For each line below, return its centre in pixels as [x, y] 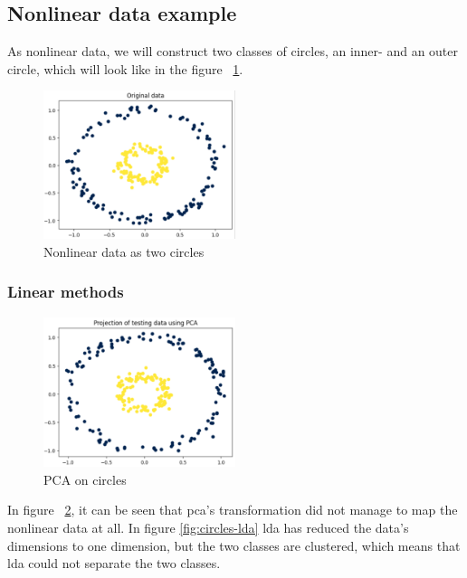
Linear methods [66, 292]
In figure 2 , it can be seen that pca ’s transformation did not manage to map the [233, 510]
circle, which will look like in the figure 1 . [125, 68]
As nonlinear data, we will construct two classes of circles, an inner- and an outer [233, 51]
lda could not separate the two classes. [114, 563]
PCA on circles [85, 479]
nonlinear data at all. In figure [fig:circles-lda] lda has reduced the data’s [208, 527]
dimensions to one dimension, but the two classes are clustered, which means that [234, 545]
